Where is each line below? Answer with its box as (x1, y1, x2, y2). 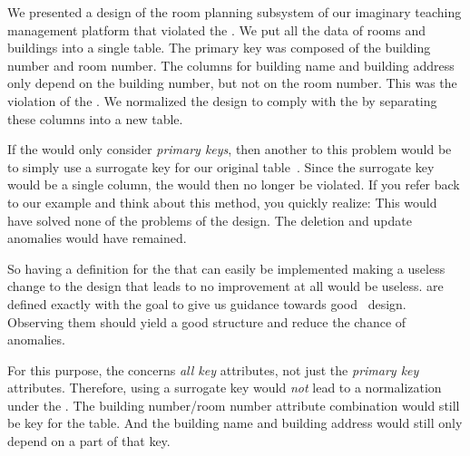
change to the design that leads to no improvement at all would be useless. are (7, 277, 444, 296)
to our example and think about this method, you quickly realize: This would (7, 192, 437, 211)
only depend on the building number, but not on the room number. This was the (7, 73, 457, 92)
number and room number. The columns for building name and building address (7, 55, 455, 74)
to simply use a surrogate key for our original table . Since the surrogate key (7, 157, 435, 176)
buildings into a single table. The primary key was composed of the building (7, 38, 431, 57)
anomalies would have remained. (7, 228, 187, 247)
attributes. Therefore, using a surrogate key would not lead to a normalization (7, 378, 442, 397)
